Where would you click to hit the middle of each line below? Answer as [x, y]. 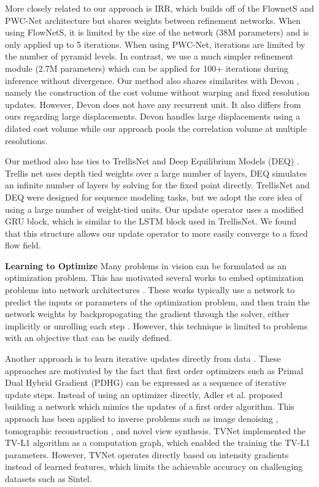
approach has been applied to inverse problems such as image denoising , [142, 418]
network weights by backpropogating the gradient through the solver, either [147, 314]
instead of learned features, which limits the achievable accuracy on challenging [154, 466]
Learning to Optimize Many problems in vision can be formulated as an [146, 265]
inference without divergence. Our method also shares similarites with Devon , [152, 80]
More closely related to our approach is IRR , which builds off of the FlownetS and [159, 8]
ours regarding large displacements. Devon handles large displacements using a [153, 116]
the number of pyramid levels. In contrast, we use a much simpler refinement [149, 56]
